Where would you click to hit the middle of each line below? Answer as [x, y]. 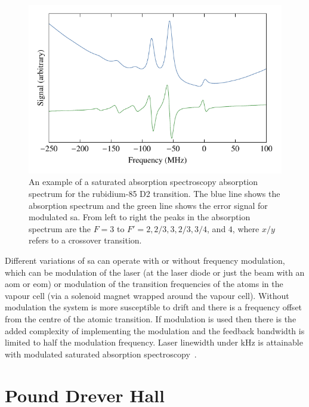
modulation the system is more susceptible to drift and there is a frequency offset [154, 307]
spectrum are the [60, 228]
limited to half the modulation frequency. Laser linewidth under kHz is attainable [154, 342]
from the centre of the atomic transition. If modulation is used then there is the [151, 319]
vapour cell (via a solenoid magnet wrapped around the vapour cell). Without [147, 295]
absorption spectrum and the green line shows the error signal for [148, 205]
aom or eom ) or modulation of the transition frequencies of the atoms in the [144, 284]
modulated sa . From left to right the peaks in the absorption [140, 217]
